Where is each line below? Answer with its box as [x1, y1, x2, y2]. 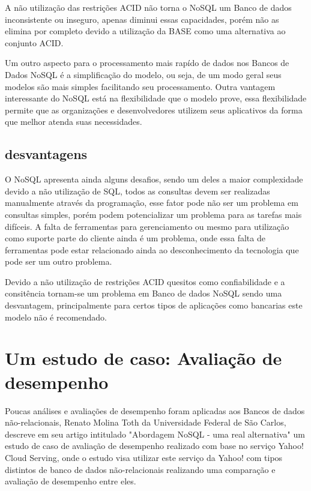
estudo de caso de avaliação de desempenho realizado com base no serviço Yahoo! [5, 439, 304, 452]
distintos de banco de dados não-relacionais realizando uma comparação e [5, 463, 276, 475]
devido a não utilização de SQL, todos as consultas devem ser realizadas [5, 184, 270, 197]
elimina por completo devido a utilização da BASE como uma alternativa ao [5, 25, 286, 37]
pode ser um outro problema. [5, 255, 112, 268]
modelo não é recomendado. [5, 310, 107, 323]
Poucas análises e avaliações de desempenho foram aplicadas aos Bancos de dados [5, 404, 305, 417]
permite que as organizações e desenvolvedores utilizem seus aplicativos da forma [5, 103, 303, 116]
